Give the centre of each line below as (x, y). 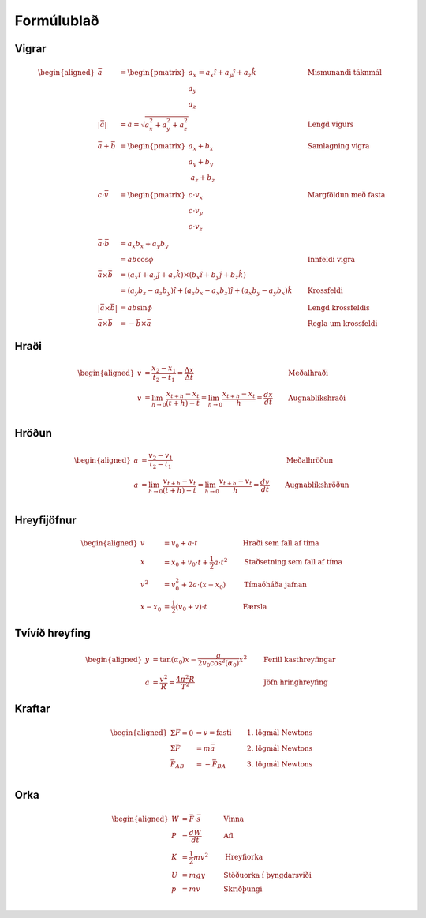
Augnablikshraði (317, 398)
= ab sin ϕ (136, 308)
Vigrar (30, 49)
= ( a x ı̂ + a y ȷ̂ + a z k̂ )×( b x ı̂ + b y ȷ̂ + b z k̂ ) (183, 276)
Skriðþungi (243, 889)
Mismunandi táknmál (345, 73)
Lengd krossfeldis (339, 308)
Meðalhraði (308, 373)
